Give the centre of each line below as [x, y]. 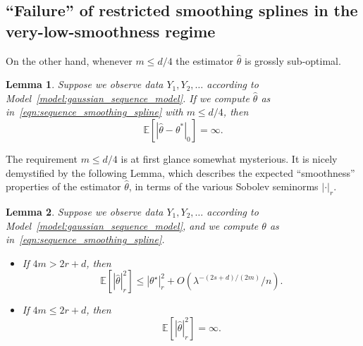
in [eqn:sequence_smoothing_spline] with [94, 112]
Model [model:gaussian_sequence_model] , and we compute [132, 225]
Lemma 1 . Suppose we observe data [85, 84]
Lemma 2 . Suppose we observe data [85, 211]
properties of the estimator [63, 186]
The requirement [42, 158]
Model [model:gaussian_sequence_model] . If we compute [128, 98]
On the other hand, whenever [69, 60]
